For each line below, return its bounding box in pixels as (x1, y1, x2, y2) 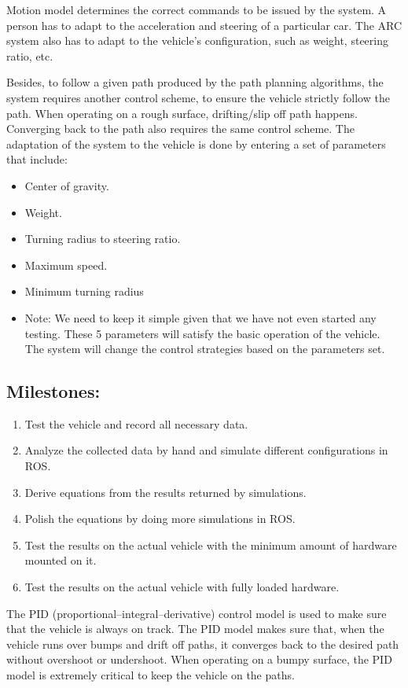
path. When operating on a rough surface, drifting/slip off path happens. (6, 105, 358, 121)
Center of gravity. (24, 177, 109, 193)
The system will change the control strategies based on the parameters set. (24, 340, 385, 357)
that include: (6, 151, 68, 167)
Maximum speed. (24, 256, 108, 273)
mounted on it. (24, 552, 97, 568)
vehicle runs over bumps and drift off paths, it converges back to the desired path (6, 635, 399, 652)
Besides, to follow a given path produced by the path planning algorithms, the (6, 74, 384, 90)
